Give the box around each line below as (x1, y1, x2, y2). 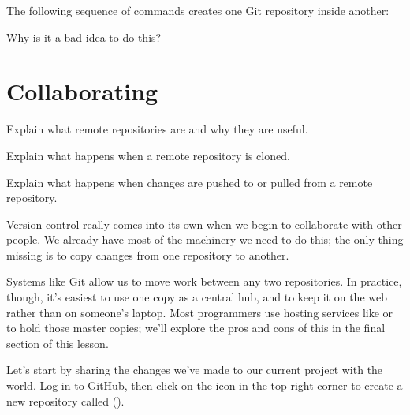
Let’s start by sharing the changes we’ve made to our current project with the (6, 361, 383, 378)
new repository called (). (6, 392, 125, 409)
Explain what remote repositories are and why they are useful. (6, 121, 308, 137)
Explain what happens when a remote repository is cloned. (6, 147, 290, 163)
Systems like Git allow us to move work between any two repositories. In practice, (6, 273, 402, 290)
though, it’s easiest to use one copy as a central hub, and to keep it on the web (6, 289, 387, 305)
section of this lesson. (6, 335, 109, 351)
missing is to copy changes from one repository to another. (6, 246, 289, 263)
